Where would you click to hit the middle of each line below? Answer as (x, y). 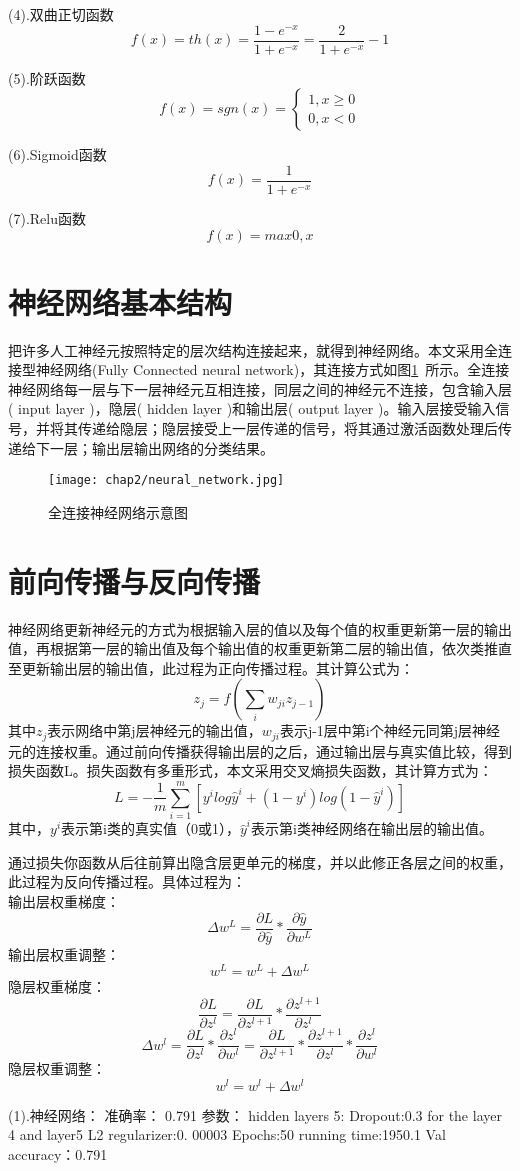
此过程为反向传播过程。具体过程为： (127, 881)
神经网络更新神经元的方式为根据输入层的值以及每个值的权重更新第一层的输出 (260, 628)
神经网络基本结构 (120, 301)
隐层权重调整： (57, 1068)
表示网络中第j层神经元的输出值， (154, 730)
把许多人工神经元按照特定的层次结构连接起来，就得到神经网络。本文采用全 (253, 349)
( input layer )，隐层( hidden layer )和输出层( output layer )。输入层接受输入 (252, 408)
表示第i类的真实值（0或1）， (150, 828)
